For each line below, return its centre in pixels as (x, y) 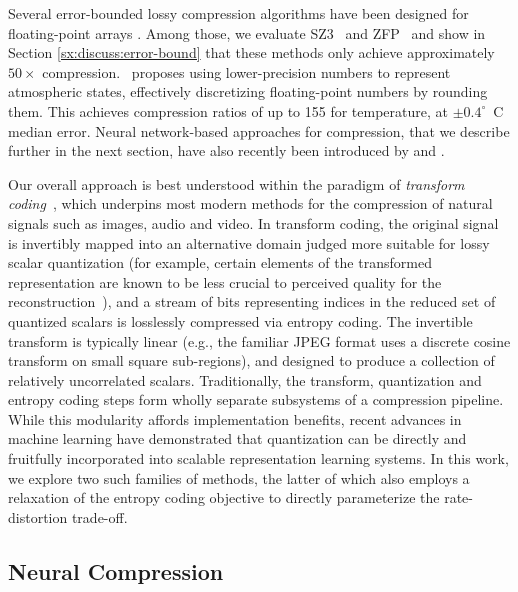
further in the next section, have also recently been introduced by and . (226, 150)
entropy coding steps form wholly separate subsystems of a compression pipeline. (256, 399)
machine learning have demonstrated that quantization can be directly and (237, 438)
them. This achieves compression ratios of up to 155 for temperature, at (228, 110)
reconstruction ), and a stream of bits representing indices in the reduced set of (252, 301)
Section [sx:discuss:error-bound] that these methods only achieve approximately (251, 52)
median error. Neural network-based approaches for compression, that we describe (259, 130)
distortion (38, 516)
